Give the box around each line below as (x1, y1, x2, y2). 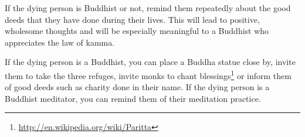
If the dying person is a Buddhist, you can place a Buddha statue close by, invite (5, 56, 296, 68)
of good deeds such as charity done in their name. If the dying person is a (5, 81, 270, 93)
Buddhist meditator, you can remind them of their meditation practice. (5, 92, 261, 104)
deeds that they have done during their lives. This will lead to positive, (5, 13, 260, 25)
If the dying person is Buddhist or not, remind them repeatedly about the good (5, 2, 291, 13)
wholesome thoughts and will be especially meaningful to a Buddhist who (5, 25, 269, 37)
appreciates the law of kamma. (5, 36, 115, 48)
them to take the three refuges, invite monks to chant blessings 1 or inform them (5, 67, 292, 81)
